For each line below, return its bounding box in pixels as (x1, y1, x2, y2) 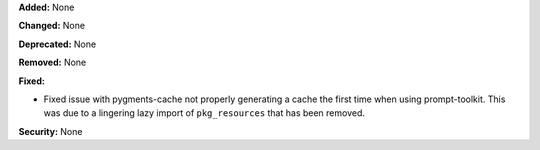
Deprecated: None (18, 38, 97, 50)
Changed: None (18, 20, 85, 32)
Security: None (18, 125, 83, 137)
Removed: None (18, 56, 87, 69)
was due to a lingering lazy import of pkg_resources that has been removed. (43, 107, 365, 119)
